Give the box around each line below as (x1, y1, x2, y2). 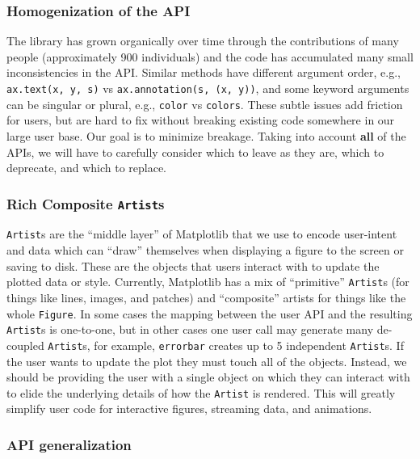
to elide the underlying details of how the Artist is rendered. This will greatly (6, 384, 396, 401)
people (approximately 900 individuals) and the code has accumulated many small (6, 48, 414, 65)
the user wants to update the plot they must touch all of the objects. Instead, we (6, 352, 407, 369)
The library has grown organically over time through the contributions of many (6, 32, 399, 49)
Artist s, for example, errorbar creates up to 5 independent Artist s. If (48, 336, 404, 353)
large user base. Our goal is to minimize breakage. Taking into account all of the (6, 127, 406, 144)
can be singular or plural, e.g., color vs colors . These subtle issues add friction (6, 95, 403, 112)
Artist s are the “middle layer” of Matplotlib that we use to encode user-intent (6, 225, 397, 242)
